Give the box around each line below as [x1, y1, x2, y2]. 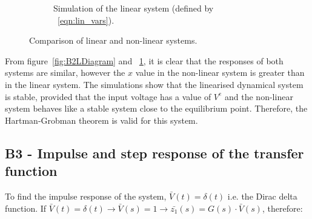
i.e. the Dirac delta [227, 189, 297, 202]
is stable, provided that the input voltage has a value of [5, 90, 211, 103]
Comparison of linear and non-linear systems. [29, 34, 197, 47]
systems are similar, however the [5, 66, 125, 79]
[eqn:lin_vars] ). [58, 13, 115, 26]
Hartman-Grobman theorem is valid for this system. [5, 113, 198, 126]
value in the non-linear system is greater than [135, 66, 305, 79]
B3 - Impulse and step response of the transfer [5, 143, 304, 162]
